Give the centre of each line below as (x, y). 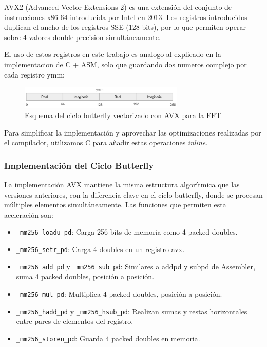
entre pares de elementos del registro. (75, 321)
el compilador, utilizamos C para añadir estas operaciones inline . (106, 142)
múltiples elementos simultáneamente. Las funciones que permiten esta (115, 205)
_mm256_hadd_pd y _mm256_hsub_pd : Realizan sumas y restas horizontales (132, 311)
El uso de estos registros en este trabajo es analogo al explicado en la (113, 54)
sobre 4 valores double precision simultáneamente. (82, 37)
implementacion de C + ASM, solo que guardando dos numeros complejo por (126, 64)
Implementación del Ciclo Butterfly (79, 165)
